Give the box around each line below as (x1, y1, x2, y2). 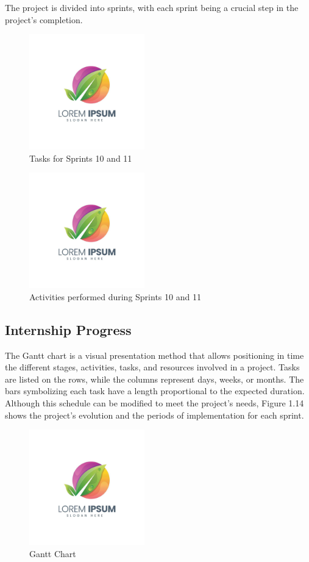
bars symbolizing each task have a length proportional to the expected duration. (5, 384, 305, 397)
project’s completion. (5, 13, 83, 26)
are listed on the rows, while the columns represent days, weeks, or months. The (5, 372, 304, 385)
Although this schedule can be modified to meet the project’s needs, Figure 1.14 (5, 397, 304, 409)
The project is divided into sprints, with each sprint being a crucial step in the (5, 1, 299, 13)
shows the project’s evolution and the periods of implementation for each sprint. (5, 408, 304, 421)
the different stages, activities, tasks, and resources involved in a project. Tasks (5, 361, 300, 373)
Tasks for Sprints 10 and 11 (29, 151, 132, 164)
